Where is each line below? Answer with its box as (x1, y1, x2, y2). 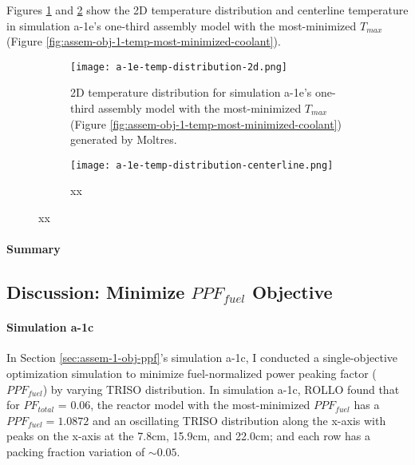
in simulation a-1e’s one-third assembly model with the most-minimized (6, 17, 357, 34)
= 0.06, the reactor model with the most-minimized (57, 396, 310, 413)
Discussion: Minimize (6, 280, 185, 304)
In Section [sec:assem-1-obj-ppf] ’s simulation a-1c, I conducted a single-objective (6, 349, 398, 366)
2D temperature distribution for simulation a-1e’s (70, 84, 312, 101)
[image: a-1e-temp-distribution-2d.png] (70, 61, 288, 73)
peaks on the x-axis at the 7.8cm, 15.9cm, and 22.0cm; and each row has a (6, 427, 370, 444)
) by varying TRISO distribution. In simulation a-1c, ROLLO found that (42, 380, 400, 397)
